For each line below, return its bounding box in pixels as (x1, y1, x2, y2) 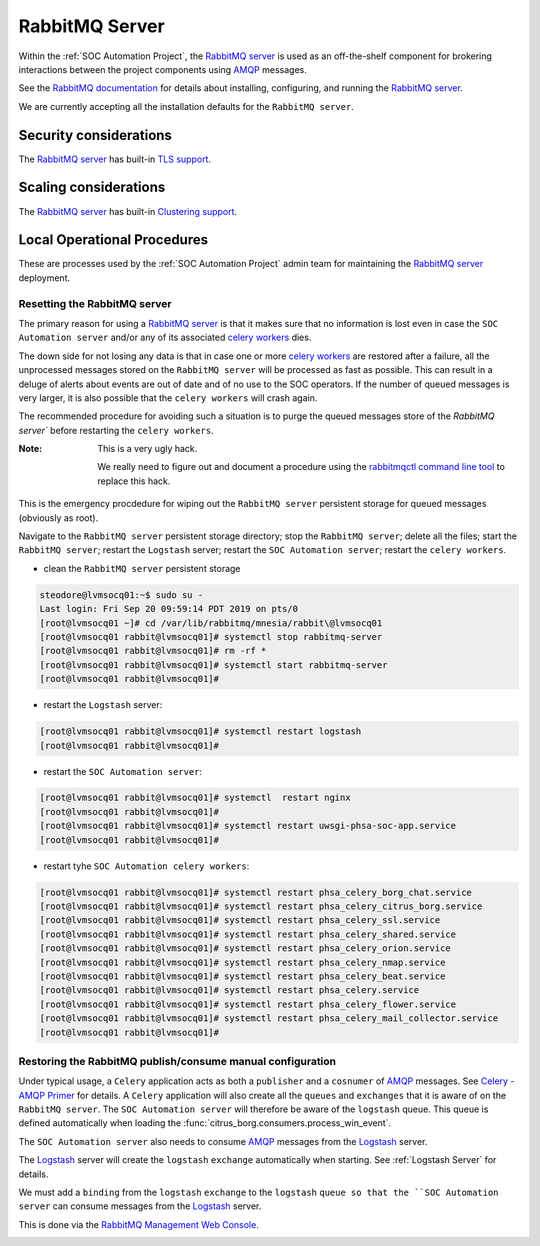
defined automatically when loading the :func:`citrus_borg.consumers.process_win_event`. (18, 1117, 392, 1129)
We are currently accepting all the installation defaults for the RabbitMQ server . (18, 100, 354, 112)
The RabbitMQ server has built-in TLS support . (18, 153, 212, 165)
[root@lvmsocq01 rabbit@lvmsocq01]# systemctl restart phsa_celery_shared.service (39, 928, 457, 940)
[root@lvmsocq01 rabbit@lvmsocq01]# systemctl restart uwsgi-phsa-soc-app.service (39, 820, 457, 832)
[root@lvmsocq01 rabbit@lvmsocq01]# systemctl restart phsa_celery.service (39, 985, 420, 996)
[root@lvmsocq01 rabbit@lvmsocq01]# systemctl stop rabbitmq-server (39, 631, 383, 642)
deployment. (18, 271, 70, 284)
